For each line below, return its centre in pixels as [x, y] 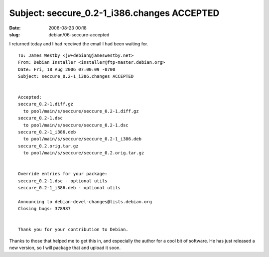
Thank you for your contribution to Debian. [73, 230]
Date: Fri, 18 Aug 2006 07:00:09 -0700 [67, 69]
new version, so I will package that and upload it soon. [65, 248]
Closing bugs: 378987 [44, 209]
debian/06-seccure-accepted [79, 34]
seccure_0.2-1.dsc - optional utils [63, 181]
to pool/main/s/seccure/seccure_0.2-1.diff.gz [81, 111]
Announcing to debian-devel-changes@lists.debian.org [85, 201]
